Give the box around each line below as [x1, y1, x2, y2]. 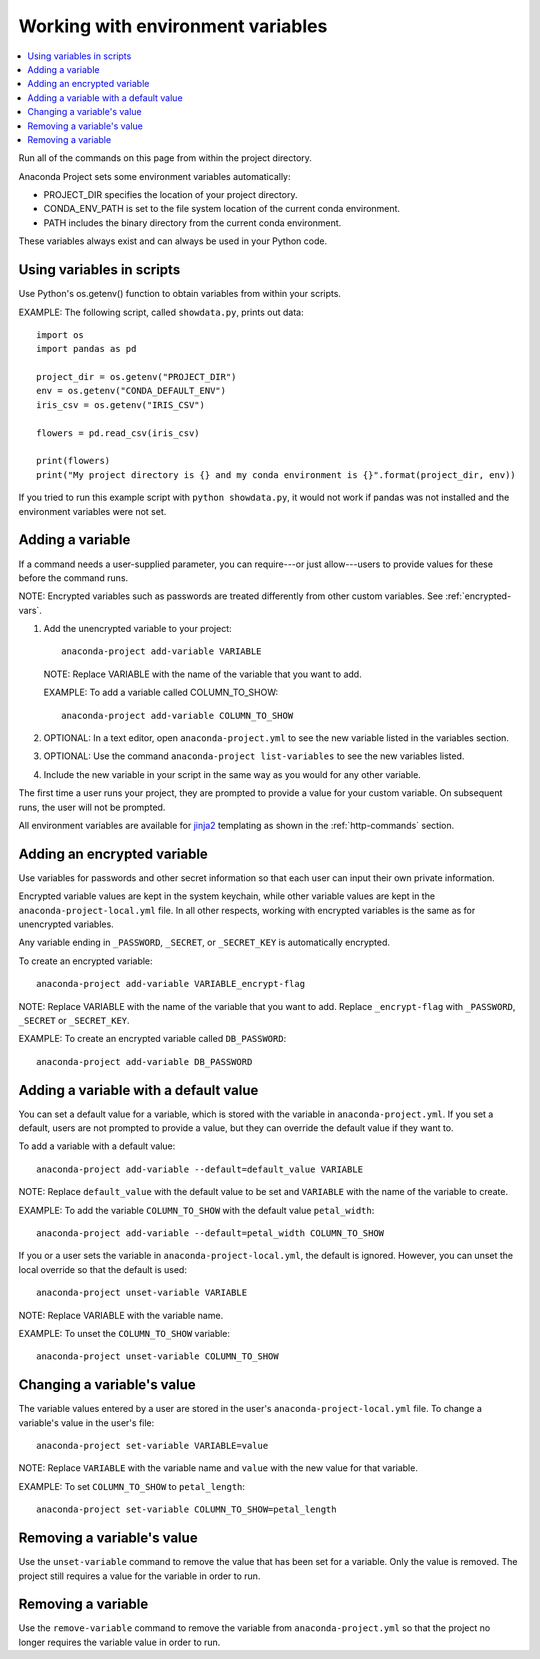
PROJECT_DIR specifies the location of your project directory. [43, 189, 298, 201]
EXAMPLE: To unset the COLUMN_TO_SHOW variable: [18, 1328, 230, 1339]
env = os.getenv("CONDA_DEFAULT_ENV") [36, 385, 227, 397]
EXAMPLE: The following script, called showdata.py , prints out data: [18, 306, 304, 318]
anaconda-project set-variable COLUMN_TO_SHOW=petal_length [36, 1504, 337, 1515]
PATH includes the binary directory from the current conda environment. [43, 216, 342, 229]
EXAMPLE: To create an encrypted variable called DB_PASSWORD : [18, 1033, 287, 1045]
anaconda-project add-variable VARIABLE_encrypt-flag [36, 978, 305, 990]
